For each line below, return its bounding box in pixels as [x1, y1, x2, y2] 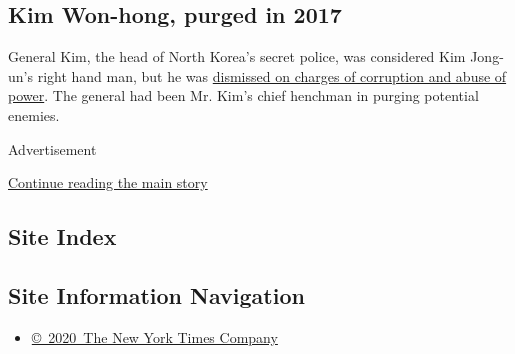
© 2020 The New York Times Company [31, 326, 278, 347]
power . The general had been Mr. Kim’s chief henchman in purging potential [8, 85, 479, 106]
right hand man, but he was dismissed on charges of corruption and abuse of [37, 65, 507, 86]
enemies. [8, 104, 60, 125]
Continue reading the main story [8, 172, 208, 193]
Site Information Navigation [8, 279, 305, 310]
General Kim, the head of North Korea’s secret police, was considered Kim [8, 46, 466, 67]
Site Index [8, 221, 117, 252]
